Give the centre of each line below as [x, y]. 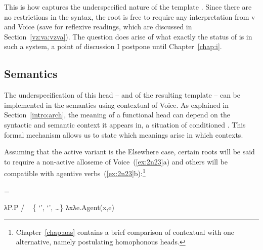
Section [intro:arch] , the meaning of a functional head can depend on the [117, 115]
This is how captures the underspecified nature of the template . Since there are [128, 7]
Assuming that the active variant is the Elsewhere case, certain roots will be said [129, 152]
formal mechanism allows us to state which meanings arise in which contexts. [124, 134]
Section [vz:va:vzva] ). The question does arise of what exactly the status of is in [128, 36]
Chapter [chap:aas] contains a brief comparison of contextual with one [125, 232]
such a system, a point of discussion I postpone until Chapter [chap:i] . [113, 46]
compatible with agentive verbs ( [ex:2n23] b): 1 [75, 172]
